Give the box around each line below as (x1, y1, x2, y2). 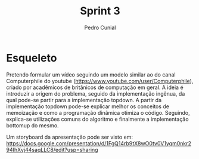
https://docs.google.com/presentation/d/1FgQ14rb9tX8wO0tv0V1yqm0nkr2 (6, 139, 192, 147)
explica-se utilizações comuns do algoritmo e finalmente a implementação (6, 115, 189, 123)
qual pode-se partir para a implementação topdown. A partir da (6, 96, 162, 103)
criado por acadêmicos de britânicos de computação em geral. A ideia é (6, 84, 184, 91)
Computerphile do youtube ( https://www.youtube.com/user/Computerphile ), (6, 77, 194, 84)
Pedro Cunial (84, 24, 116, 31)
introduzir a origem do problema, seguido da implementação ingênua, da (6, 90, 185, 97)
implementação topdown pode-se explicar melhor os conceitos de (6, 103, 170, 110)
